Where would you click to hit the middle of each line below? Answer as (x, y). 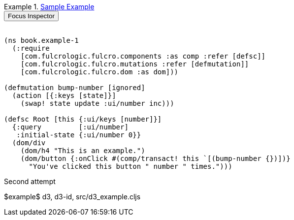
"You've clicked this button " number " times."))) (131, 166)
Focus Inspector (31, 16)
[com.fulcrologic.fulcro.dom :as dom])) (99, 72)
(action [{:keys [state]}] (64, 95)
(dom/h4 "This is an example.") (83, 151)
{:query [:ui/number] (70, 127)
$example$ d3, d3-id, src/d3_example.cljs (72, 197)
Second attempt (30, 181)
